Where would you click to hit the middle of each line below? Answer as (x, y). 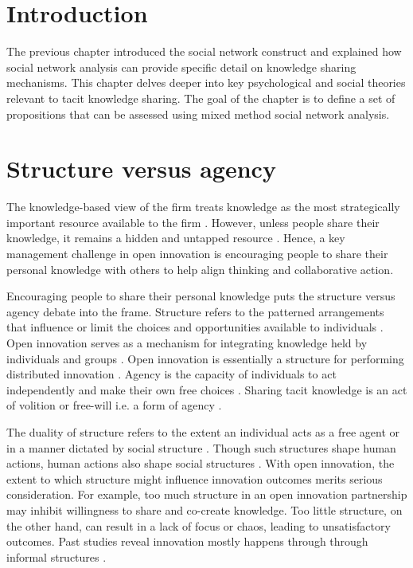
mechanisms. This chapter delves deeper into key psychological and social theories (206, 82)
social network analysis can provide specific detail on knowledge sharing (181, 67)
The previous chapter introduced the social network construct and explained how (204, 51)
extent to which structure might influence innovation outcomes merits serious (195, 478)
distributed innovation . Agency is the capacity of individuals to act (171, 374)
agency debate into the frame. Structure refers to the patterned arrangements (195, 311)
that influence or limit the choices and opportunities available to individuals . (195, 327)
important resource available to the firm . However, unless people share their (193, 222)
